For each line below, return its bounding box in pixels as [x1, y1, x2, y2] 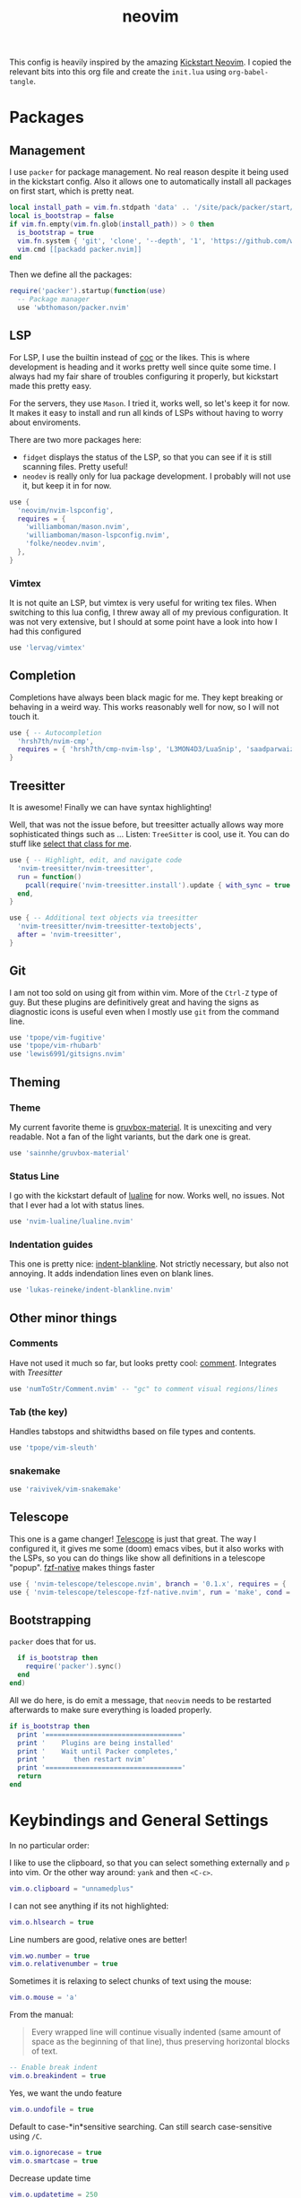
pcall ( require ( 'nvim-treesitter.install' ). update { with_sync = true [25, 880, 291, 889]
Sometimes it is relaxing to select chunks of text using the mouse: [9, 1976, 253, 1986]
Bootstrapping [9, 1613, 91, 1628]
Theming [9, 1074, 61, 1090]
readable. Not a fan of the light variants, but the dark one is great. [9, 1131, 251, 1142]
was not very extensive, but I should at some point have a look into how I [9, 617, 278, 627]
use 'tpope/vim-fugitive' [9, 1033, 106, 1042]
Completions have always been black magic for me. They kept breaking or [9, 692, 284, 703]
